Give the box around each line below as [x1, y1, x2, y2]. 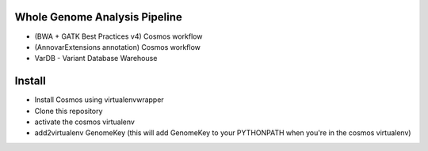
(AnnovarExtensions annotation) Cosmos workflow [34, 42, 201, 51]
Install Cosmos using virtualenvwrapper [34, 95, 164, 104]
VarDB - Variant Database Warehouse [34, 54, 158, 63]
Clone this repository [34, 106, 103, 115]
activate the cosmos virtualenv [34, 117, 135, 126]
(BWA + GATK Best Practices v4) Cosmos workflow [34, 32, 203, 41]
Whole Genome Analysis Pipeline [14, 10, 182, 24]
